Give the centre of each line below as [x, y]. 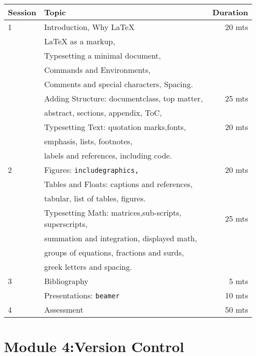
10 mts [237, 295]
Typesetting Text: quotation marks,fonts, [115, 127]
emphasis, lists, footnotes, [88, 141]
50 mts [237, 309]
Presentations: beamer [82, 295]
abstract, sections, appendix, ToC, [103, 113]
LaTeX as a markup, [80, 41]
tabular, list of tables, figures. [95, 198]
